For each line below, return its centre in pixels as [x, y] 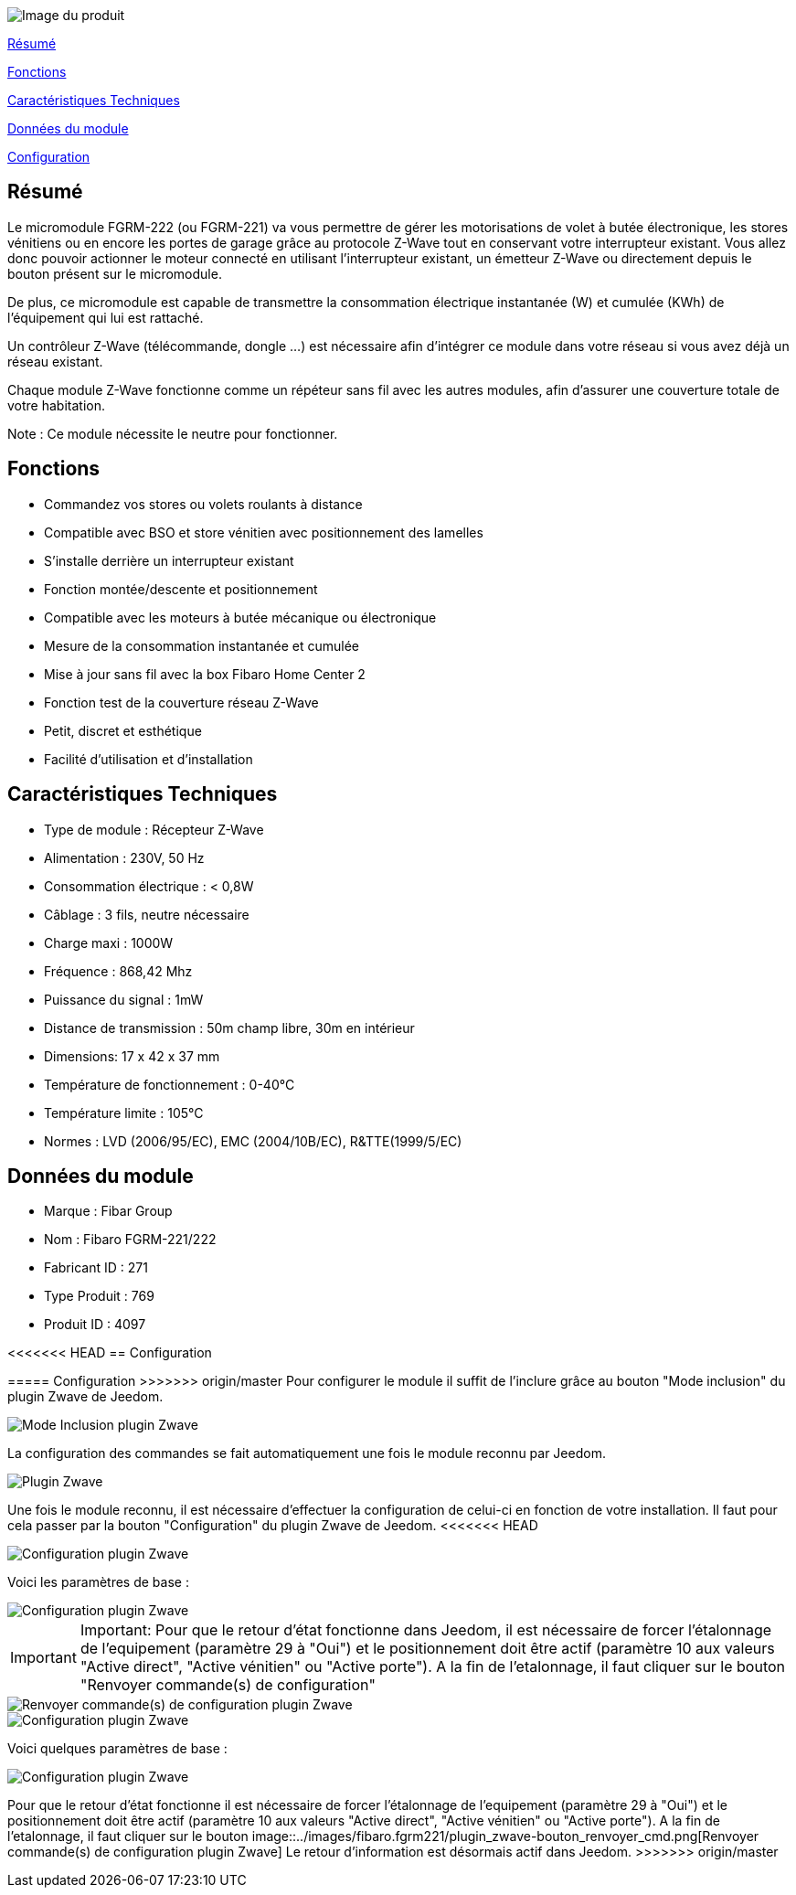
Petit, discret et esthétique [123, 730]
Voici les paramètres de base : [98, 1582]
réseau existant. [55, 361]
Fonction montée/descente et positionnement [181, 589]
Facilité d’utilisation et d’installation [149, 759]
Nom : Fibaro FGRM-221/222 [130, 1240]
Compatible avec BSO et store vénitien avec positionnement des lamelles [264, 532]
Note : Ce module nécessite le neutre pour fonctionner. [173, 433]
